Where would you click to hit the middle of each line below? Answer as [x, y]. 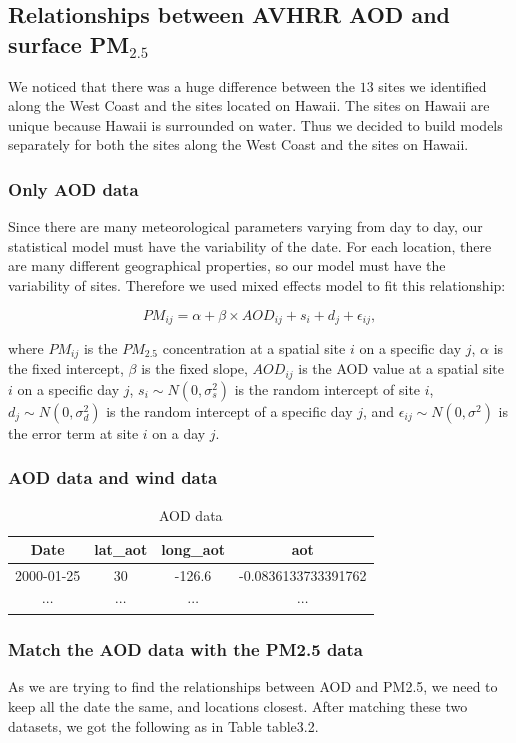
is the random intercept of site [327, 388]
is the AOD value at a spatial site [401, 368]
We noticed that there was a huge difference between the [181, 85]
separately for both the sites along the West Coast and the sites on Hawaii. [238, 144]
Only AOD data [73, 188]
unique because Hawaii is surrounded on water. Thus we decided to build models [255, 124]
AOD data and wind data [113, 477]
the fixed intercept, [66, 368]
